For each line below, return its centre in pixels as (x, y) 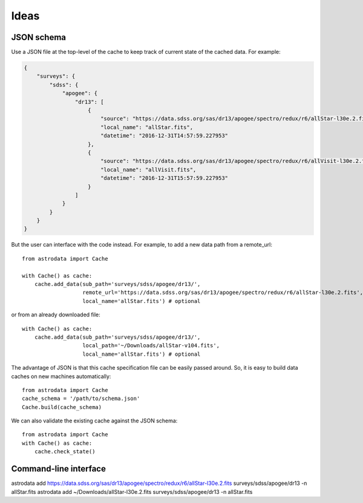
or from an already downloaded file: (56, 315)
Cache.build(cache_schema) (62, 407)
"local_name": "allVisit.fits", (148, 169)
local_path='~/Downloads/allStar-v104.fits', (151, 346)
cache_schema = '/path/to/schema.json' (81, 399)
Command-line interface (58, 469)
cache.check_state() (65, 452)
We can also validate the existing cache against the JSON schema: (94, 421)
